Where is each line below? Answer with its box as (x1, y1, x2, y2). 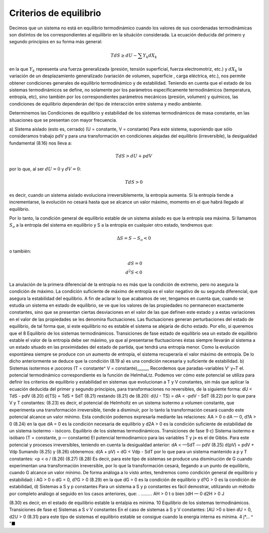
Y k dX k (142, 52, 157, 59)
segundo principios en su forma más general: (9, 39, 103, 45)
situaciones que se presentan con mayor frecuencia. (9, 117, 117, 123)
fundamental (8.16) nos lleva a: (9, 140, 72, 146)
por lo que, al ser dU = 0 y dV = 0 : (9, 166, 82, 172)
